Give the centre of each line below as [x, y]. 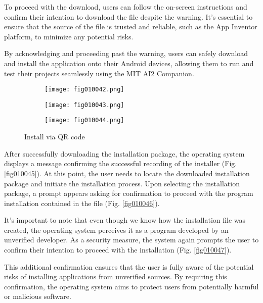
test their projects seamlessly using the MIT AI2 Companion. [99, 73]
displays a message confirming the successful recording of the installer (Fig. [121, 163]
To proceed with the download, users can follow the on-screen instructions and [126, 7]
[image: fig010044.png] [84, 120]
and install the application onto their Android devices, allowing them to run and [129, 63]
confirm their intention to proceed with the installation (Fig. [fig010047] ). [118, 250]
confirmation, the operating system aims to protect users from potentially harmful [131, 286]
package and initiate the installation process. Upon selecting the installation [122, 183]
